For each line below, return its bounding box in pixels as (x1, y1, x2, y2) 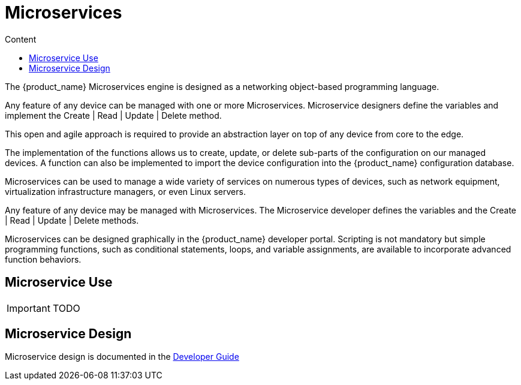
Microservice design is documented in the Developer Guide (5, 351, 239, 362)
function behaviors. (5, 254, 82, 264)
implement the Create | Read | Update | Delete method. (5, 110, 222, 121)
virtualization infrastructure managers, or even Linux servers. (5, 186, 246, 197)
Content (5, 34, 37, 44)
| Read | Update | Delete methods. (5, 215, 139, 225)
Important (7, 302, 50, 314)
